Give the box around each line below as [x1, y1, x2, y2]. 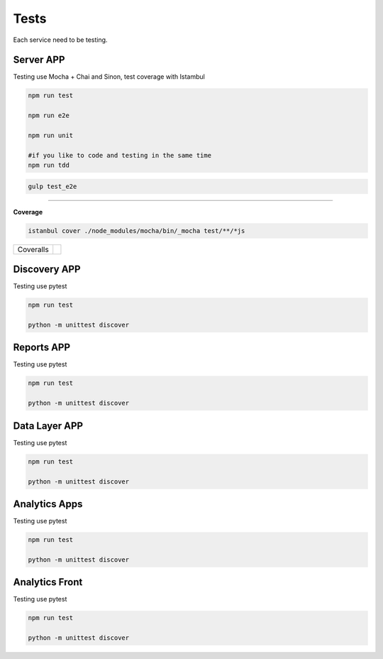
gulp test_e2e [28, 182, 77, 190]
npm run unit [28, 131, 74, 139]
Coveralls [17, 244, 49, 254]
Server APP [13, 54, 65, 66]
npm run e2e [28, 111, 70, 120]
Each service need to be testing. [13, 36, 108, 44]
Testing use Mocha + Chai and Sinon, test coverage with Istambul [13, 72, 205, 81]
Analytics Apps [13, 498, 83, 510]
